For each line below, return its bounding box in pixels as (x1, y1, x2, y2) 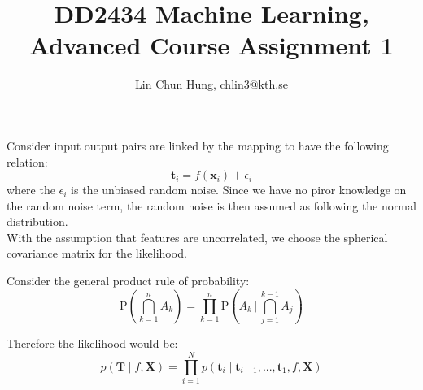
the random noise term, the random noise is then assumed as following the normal (7, 197, 416, 214)
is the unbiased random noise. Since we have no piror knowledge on (71, 181, 407, 198)
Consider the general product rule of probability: (7, 272, 250, 289)
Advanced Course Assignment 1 (29, 28, 394, 62)
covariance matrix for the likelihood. (7, 245, 187, 262)
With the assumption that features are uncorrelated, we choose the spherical (7, 228, 388, 245)
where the (7, 181, 55, 198)
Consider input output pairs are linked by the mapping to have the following (7, 136, 389, 154)
